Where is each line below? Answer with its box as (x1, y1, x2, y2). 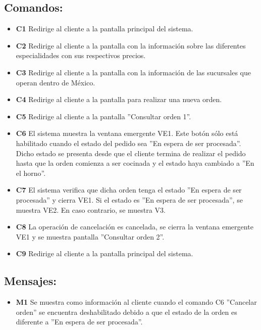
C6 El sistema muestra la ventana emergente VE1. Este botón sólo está (16, 128, 238, 138)
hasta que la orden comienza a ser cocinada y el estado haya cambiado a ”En (16, 158, 254, 168)
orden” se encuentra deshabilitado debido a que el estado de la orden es (16, 306, 237, 317)
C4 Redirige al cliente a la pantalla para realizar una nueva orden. (16, 94, 222, 105)
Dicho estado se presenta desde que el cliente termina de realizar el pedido (16, 148, 246, 158)
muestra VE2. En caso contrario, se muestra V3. (16, 204, 166, 215)
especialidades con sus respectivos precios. (16, 50, 146, 61)
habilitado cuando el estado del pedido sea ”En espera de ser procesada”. (16, 137, 241, 148)
